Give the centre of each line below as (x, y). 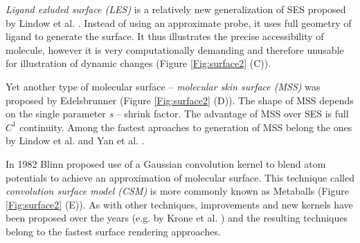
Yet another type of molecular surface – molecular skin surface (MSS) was (163, 86)
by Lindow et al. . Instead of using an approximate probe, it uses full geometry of (179, 22)
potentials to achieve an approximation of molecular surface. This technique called (180, 177)
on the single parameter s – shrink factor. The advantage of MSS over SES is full (177, 114)
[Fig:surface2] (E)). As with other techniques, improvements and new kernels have (179, 204)
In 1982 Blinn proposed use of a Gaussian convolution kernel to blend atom (166, 163)
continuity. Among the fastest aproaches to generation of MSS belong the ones (186, 127)
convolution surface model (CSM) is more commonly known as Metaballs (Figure (177, 191)
